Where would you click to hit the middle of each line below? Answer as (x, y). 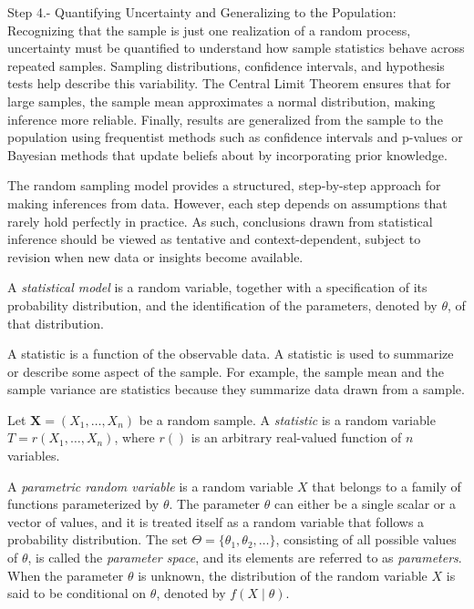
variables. (34, 456)
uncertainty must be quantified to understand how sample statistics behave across (236, 48)
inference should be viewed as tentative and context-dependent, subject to (214, 239)
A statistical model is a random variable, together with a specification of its (217, 287)
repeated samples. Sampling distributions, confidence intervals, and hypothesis (226, 65)
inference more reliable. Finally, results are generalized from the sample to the (225, 119)
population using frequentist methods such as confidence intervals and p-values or (235, 137)
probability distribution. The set (98, 539)
